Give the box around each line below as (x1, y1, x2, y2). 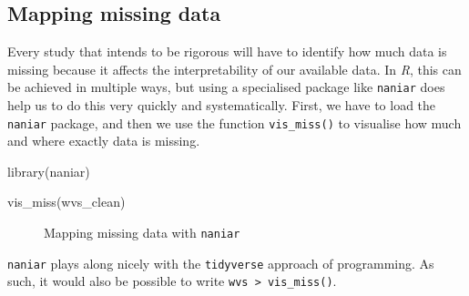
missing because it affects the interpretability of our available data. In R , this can (7, 59, 462, 78)
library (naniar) (7, 161, 90, 180)
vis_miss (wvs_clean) (7, 192, 126, 211)
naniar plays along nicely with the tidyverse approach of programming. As (7, 253, 434, 272)
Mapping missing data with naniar (44, 223, 240, 242)
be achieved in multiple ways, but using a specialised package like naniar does (7, 77, 445, 97)
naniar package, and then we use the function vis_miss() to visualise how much (7, 113, 462, 132)
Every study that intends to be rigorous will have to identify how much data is (7, 42, 447, 61)
